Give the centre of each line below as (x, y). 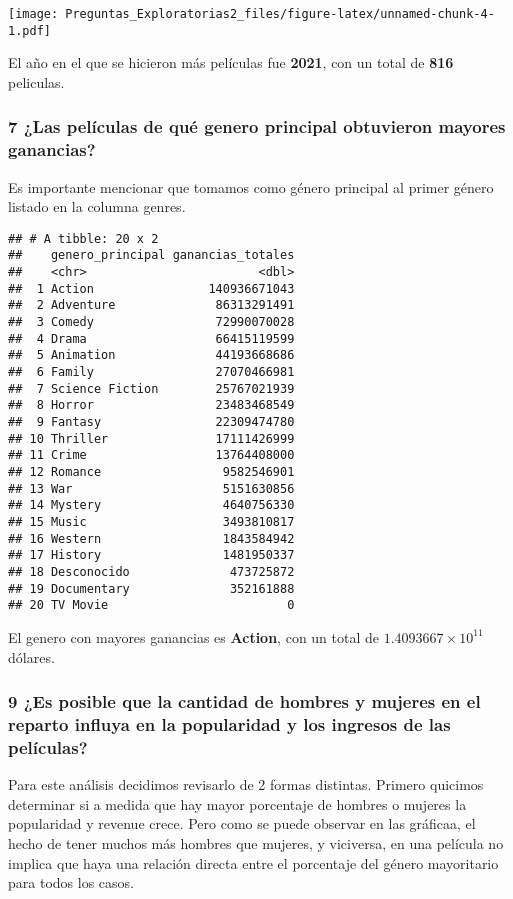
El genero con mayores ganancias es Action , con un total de (194, 636)
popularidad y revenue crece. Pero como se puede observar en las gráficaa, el (242, 823)
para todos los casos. (71, 882)
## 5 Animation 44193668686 (151, 355)
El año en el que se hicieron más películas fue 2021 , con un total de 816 (231, 62)
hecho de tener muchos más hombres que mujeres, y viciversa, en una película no (256, 842)
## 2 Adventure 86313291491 (151, 305)
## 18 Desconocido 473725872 (151, 571)
